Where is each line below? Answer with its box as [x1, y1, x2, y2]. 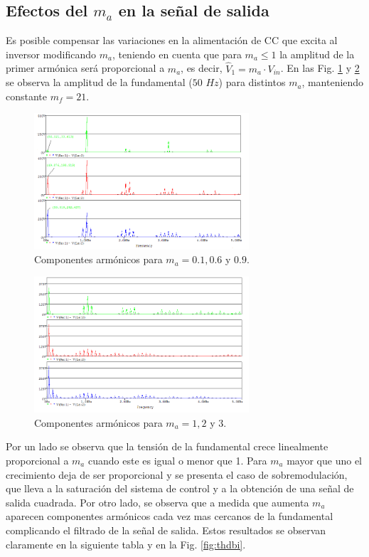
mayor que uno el [287, 452, 363, 467]
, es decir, [181, 60, 223, 75]
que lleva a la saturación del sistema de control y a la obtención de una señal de [6, 481, 354, 496]
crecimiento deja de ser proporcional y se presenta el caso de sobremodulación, [6, 467, 348, 482]
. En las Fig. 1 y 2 [280, 60, 360, 75]
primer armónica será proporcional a [6, 60, 165, 75]
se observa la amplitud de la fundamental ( [6, 75, 193, 90]
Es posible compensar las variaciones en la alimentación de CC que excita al [6, 33, 338, 48]
